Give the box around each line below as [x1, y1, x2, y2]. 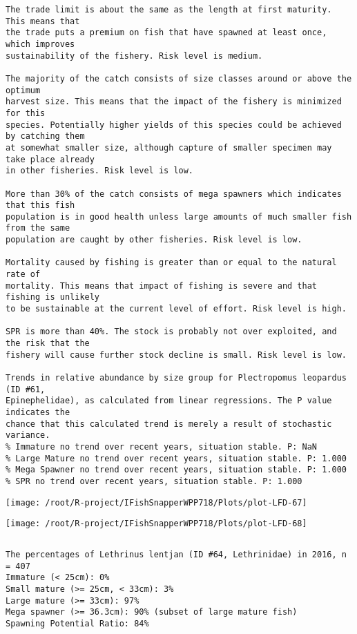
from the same [6, 223, 70, 233]
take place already [6, 154, 95, 164]
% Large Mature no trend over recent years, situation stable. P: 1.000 [6, 453, 347, 463]
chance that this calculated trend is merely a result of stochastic [6, 419, 332, 429]
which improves [6, 39, 75, 49]
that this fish [6, 200, 75, 211]
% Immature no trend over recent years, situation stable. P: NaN [6, 441, 318, 452]
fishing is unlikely [6, 292, 100, 302]
